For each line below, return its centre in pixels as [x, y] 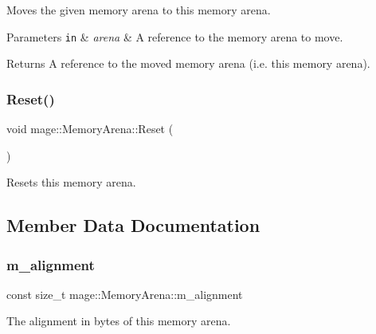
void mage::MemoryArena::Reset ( [90, 129]
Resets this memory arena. [71, 182]
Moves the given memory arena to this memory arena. [139, 10]
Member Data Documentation [133, 225]
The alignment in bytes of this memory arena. [119, 321]
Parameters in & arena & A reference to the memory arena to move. [175, 36]
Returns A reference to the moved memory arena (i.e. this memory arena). [188, 63]
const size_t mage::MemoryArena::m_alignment [125, 294]
